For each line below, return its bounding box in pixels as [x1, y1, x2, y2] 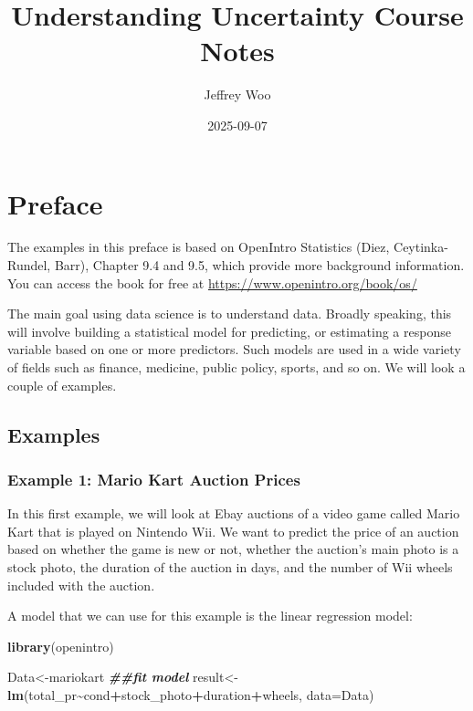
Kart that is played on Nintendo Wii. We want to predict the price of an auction [7, 521, 459, 540]
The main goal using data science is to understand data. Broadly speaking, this [7, 304, 452, 323]
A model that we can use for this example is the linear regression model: [7, 606, 413, 625]
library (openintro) [7, 636, 114, 655]
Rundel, [7, 256, 51, 275]
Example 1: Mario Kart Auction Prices [7, 467, 300, 490]
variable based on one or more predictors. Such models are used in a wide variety [7, 340, 461, 359]
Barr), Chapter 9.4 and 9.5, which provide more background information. [54, 256, 465, 275]
